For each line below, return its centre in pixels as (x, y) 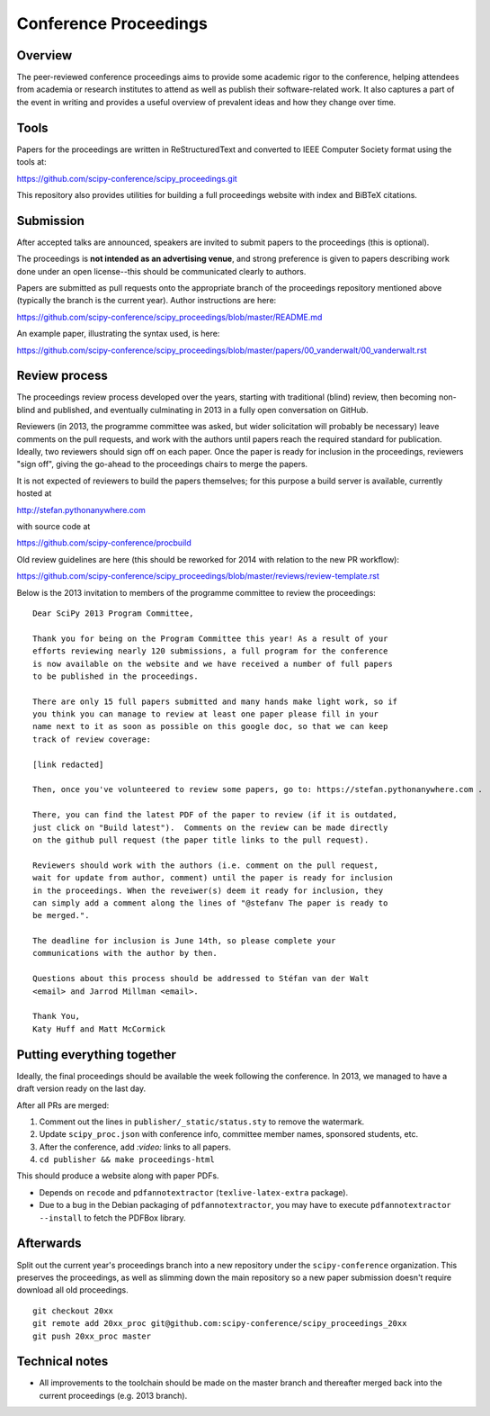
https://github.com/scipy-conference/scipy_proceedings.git (127, 178)
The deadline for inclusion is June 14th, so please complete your (184, 941)
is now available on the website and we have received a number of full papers (213, 663)
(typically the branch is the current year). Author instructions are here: (147, 301)
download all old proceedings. (73, 1290)
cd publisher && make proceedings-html (127, 1160)
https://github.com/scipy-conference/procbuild (104, 543)
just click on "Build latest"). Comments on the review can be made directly (210, 827)
